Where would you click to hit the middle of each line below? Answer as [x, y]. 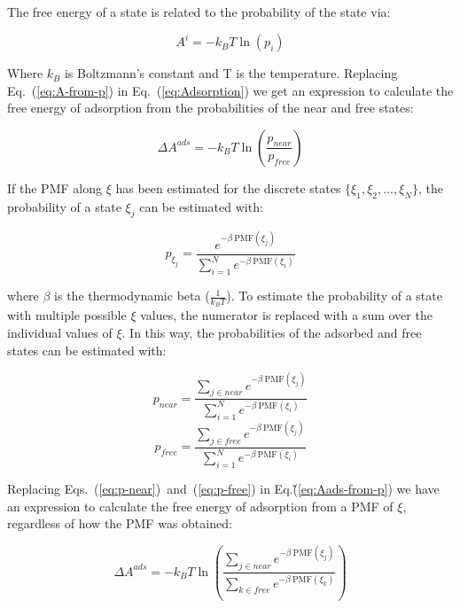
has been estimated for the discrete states [228, 187]
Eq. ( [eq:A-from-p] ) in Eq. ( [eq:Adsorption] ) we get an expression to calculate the [230, 90]
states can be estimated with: [87, 350]
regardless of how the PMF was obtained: [120, 523]
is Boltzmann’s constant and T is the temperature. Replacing [231, 73]
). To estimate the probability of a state [334, 296]
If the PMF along [55, 187]
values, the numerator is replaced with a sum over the [286, 315]
